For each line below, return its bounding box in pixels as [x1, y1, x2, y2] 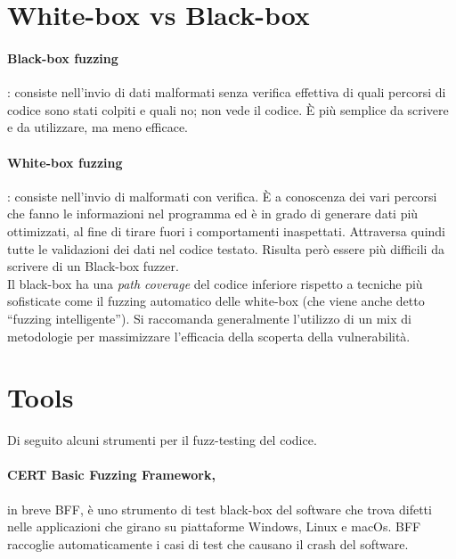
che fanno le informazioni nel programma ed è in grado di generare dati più [7, 204, 419, 223]
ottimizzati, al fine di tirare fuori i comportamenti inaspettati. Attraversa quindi [7, 221, 445, 240]
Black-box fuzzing [7, 48, 118, 67]
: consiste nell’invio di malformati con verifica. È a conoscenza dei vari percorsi [7, 186, 437, 205]
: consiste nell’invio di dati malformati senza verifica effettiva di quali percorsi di [7, 83, 446, 102]
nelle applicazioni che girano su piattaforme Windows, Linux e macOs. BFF [7, 517, 421, 536]
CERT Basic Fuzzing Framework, [7, 465, 216, 484]
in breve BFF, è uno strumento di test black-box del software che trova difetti [7, 499, 432, 518]
